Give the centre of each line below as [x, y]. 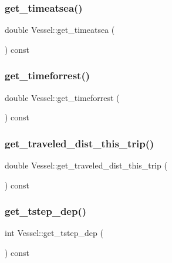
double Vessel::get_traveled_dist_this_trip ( [86, 165]
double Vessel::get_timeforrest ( [62, 97]
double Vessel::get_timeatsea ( [60, 30]
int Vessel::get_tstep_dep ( [54, 233]
